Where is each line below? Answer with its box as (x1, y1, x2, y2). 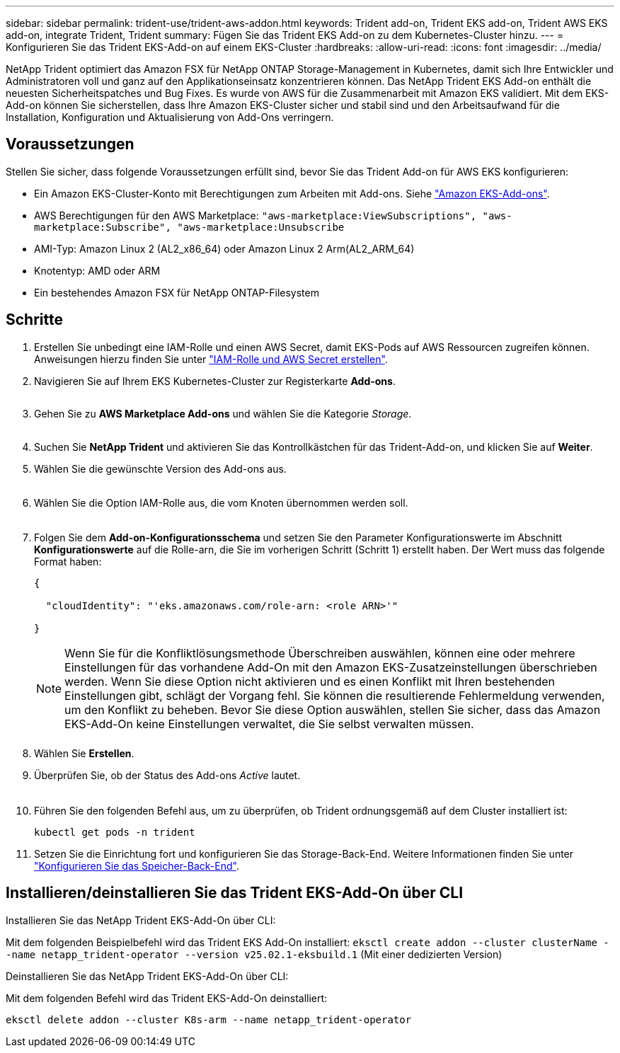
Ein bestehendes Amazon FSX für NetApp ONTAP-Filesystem (34, 286, 319, 299)
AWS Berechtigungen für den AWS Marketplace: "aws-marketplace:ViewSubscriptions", (34, 209, 477, 221)
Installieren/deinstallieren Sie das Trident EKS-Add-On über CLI (6, 884, 464, 902)
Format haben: (34, 555, 102, 568)
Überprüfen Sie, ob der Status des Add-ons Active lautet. (34, 769, 301, 781)
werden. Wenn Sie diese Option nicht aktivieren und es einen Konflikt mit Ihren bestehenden (64, 674, 556, 689)
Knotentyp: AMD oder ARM (34, 264, 161, 277)
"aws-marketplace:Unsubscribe (177, 221, 345, 233)
